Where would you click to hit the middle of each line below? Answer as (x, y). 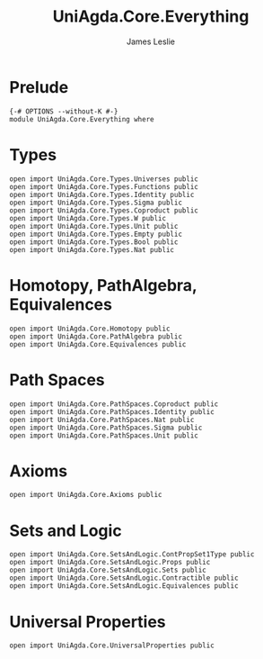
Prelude (39, 87)
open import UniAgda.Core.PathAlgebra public (96, 336)
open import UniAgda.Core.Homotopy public (90, 329)
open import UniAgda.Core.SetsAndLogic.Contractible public (124, 578)
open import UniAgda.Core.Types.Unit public (94, 226)
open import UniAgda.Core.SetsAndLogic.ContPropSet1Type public (132, 555)
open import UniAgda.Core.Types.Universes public (104, 179)
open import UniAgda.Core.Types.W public (88, 218)
